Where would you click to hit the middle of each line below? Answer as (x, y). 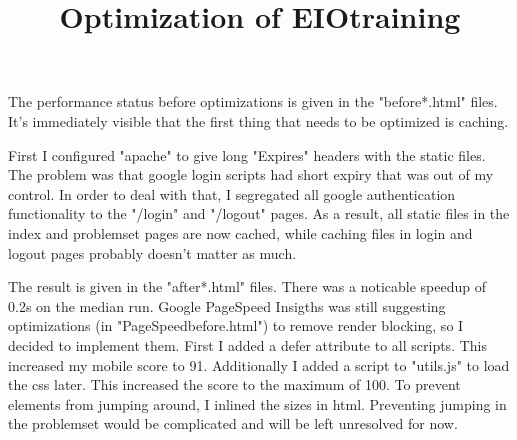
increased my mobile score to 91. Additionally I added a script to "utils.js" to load (259, 364)
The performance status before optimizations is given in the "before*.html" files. (253, 101)
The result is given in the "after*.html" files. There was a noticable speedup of (247, 286)
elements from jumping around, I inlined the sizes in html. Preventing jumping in (257, 403)
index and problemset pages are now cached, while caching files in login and (240, 232)
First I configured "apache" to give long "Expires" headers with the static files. (247, 154)
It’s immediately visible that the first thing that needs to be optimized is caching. (258, 120)
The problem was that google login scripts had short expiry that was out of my (251, 174)
